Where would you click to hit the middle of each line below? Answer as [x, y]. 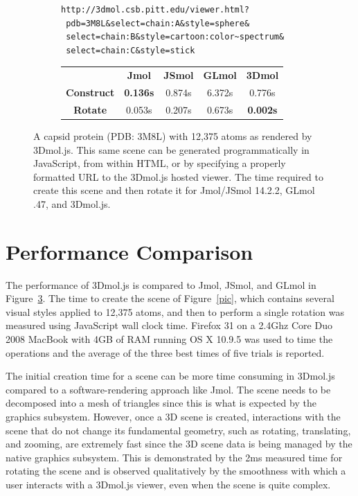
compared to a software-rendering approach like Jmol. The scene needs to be [168, 389]
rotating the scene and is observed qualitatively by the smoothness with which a [176, 471]
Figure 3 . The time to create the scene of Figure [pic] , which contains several [170, 298]
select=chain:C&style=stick [131, 50]
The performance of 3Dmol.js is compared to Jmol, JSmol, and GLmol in [161, 284]
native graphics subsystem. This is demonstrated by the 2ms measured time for [174, 457]
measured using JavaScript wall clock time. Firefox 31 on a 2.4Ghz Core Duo [169, 325]
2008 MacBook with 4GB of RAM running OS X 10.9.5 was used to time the [169, 338]
